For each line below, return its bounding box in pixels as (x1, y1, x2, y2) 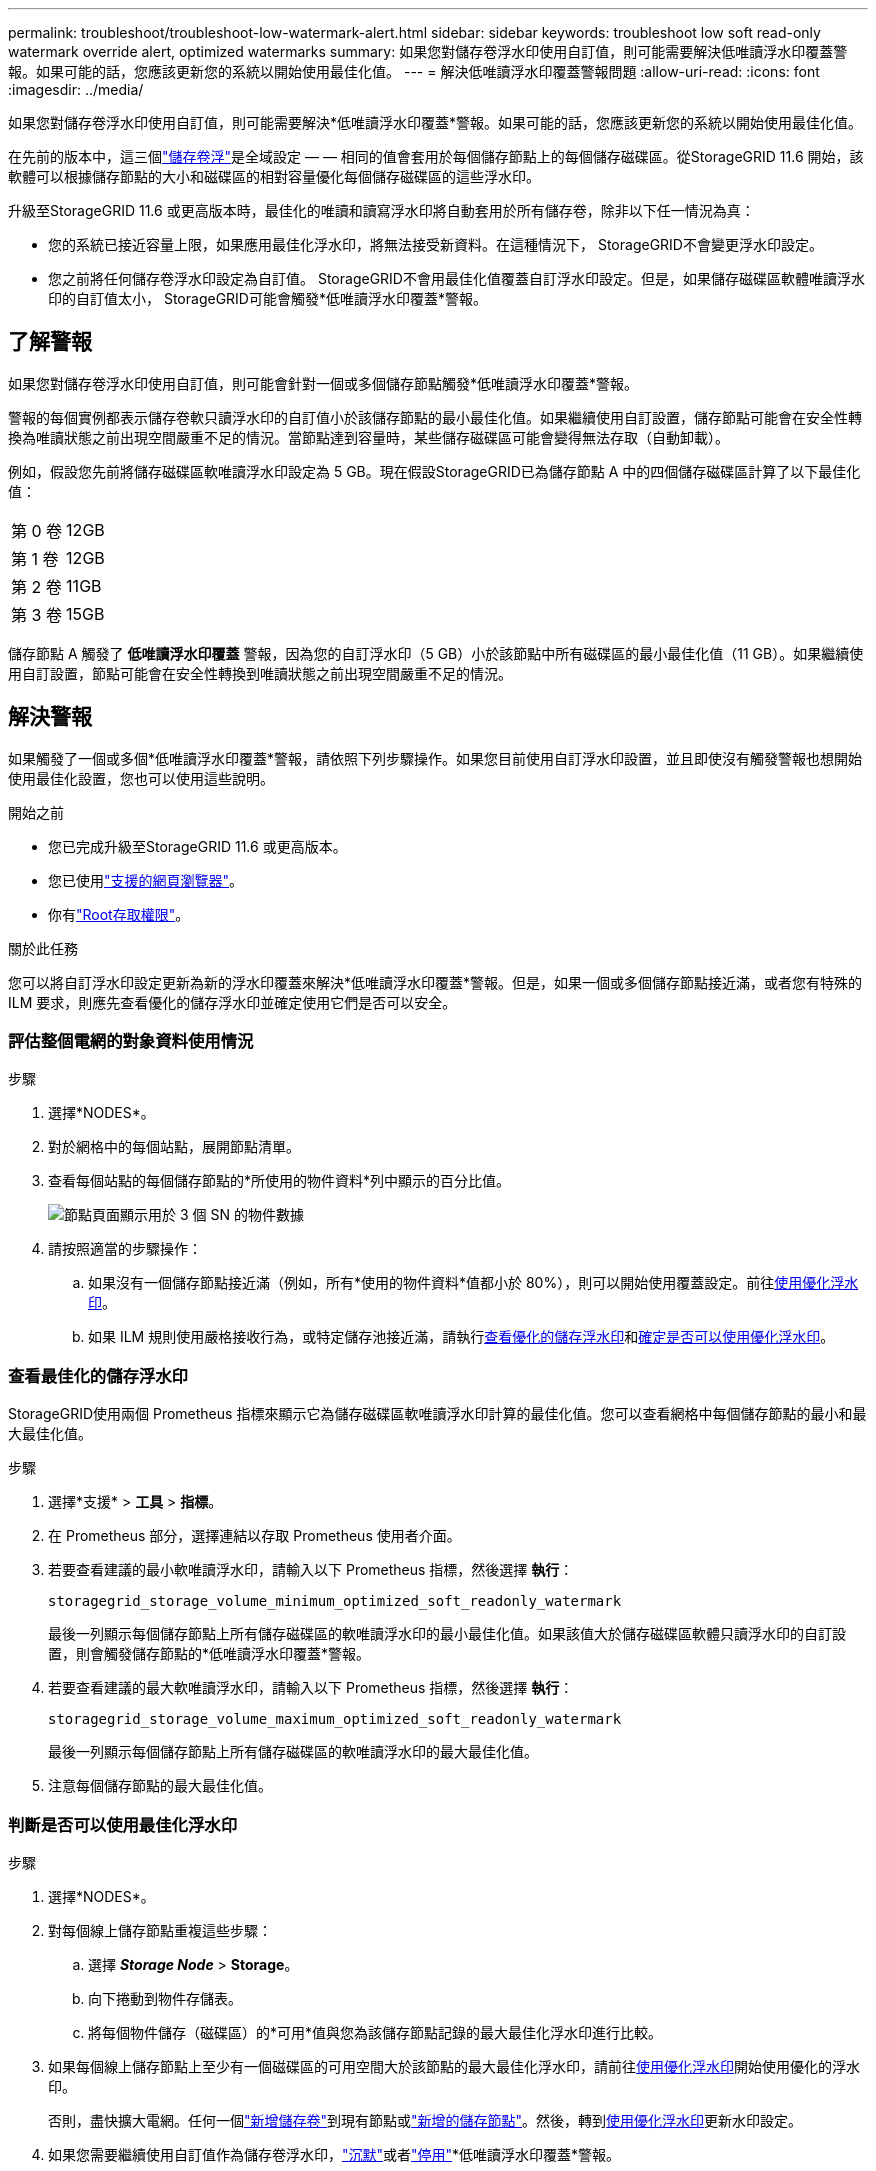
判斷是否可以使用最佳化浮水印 (8, 1814, 238, 1835)
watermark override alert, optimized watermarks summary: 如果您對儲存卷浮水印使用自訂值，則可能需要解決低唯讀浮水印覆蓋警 (8, 43, 848, 60)
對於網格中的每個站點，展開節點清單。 (48, 1138, 300, 1156)
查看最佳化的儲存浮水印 (8, 1365, 188, 1386)
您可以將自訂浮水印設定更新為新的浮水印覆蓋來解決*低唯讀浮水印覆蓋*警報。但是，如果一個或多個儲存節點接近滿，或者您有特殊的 (8, 973, 863, 991)
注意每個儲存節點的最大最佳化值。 (48, 1777, 272, 1795)
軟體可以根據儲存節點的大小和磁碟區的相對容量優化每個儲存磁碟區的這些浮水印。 (8, 168, 540, 185)
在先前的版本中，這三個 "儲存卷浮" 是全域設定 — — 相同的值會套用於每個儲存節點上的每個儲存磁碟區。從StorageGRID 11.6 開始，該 (8, 148, 864, 165)
